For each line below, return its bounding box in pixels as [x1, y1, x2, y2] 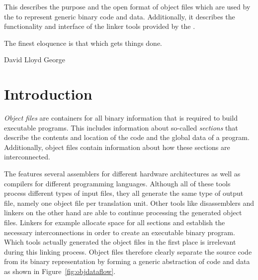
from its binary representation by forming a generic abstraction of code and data [4, 256, 250, 267]
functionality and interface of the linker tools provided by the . [4, 21, 195, 31]
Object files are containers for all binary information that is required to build [4, 113, 238, 123]
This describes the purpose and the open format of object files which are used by [4, 1, 251, 11]
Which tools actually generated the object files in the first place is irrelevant [4, 237, 236, 247]
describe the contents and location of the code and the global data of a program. [4, 132, 250, 142]
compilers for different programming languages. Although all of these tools [4, 178, 231, 188]
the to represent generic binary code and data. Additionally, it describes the [4, 11, 235, 21]
